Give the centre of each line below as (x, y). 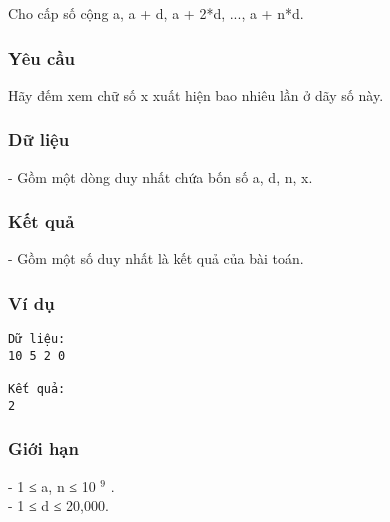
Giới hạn (43, 448)
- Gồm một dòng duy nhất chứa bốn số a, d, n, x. (160, 176)
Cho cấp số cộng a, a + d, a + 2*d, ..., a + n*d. (156, 13)
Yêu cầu (41, 57)
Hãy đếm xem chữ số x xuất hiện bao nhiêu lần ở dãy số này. (196, 94)
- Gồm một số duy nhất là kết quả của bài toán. (156, 258)
